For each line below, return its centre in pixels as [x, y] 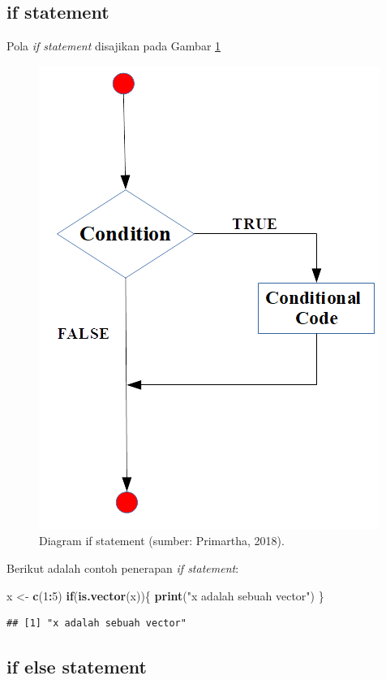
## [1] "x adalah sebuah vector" [96, 624]
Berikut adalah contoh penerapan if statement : [123, 567]
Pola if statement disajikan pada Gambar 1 [114, 46]
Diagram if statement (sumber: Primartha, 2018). [162, 541]
